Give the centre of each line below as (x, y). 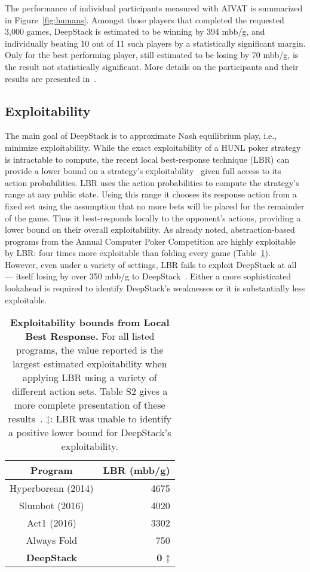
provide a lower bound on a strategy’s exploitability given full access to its (143, 171)
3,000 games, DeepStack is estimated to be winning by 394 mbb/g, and (135, 31)
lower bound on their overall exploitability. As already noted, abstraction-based (150, 229)
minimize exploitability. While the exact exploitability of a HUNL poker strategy (153, 147)
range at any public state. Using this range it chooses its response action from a (151, 194)
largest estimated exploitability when (90, 364)
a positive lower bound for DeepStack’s (90, 433)
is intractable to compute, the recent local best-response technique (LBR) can (147, 159)
